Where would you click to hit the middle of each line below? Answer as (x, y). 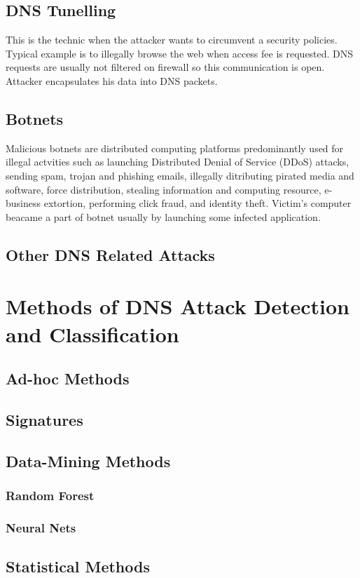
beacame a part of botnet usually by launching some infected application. (163, 216)
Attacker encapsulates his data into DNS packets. (112, 80)
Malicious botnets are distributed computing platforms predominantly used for (175, 148)
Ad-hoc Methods (68, 378)
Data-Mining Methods (88, 461)
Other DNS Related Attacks (110, 254)
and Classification (92, 334)
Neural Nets (41, 527)
